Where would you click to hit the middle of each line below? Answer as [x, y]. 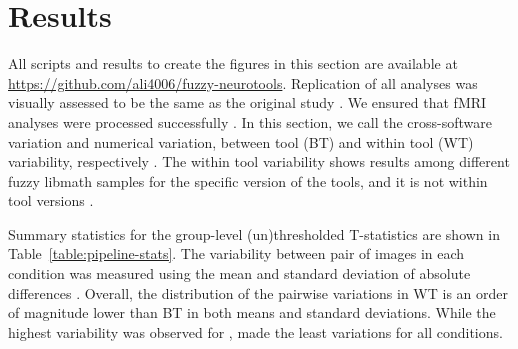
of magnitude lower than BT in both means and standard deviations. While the [252, 312]
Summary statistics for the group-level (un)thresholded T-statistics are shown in [254, 233]
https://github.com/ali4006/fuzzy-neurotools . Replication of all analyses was [243, 82]
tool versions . [51, 200]
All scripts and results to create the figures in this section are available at [233, 63]
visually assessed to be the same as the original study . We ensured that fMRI [247, 102]
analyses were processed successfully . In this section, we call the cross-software [250, 121]
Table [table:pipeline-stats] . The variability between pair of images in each [236, 253]
